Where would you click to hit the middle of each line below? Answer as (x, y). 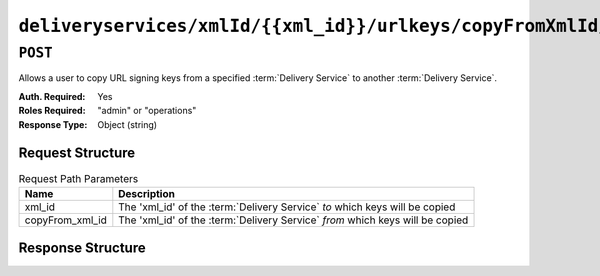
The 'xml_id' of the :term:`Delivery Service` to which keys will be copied (287, 207)
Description (146, 193)
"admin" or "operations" (147, 111)
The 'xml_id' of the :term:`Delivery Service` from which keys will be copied (293, 220)
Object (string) (127, 124)
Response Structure (82, 248)
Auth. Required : (52, 96)
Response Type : (53, 124)
